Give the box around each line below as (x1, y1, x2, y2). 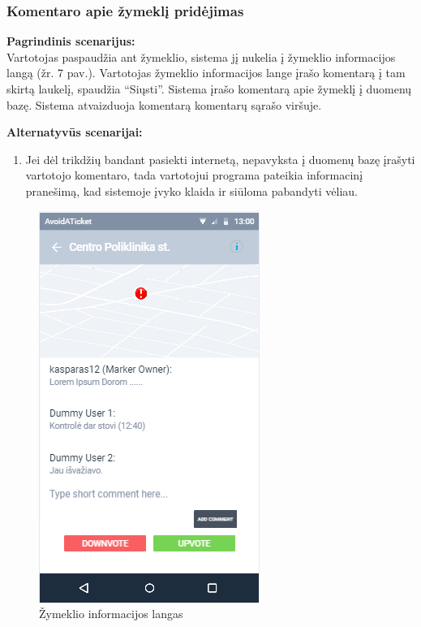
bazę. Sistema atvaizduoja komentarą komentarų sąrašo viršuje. (6, 96, 322, 113)
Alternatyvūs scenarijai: (6, 123, 143, 141)
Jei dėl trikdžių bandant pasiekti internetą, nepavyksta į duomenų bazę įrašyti (25, 150, 415, 167)
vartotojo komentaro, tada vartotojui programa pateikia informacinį (25, 166, 363, 184)
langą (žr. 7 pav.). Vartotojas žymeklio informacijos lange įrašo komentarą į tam (6, 64, 406, 81)
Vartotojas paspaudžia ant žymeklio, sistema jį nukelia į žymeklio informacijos (6, 48, 396, 65)
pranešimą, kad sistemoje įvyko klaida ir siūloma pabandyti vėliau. (25, 182, 358, 199)
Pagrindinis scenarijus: (6, 32, 135, 50)
